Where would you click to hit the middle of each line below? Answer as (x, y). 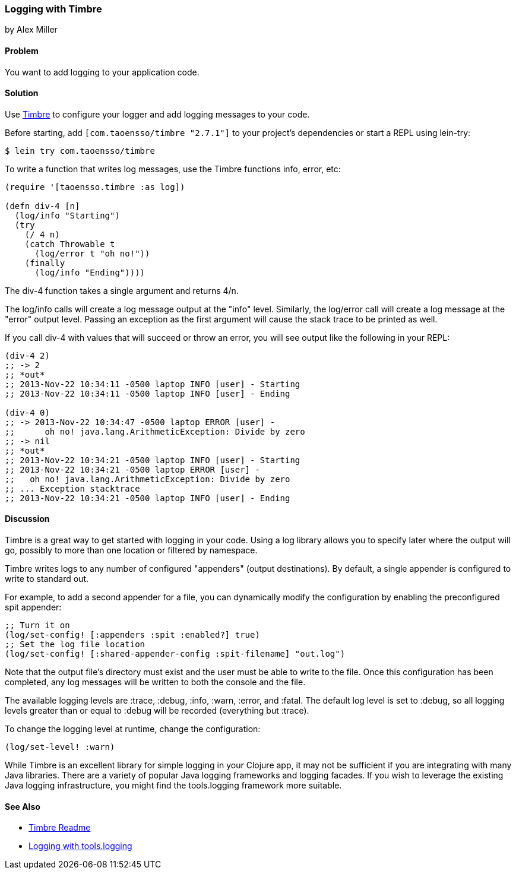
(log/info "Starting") (67, 215)
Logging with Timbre (53, 9)
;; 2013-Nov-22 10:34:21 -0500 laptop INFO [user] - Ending (148, 498)
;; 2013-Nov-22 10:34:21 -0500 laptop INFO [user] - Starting (153, 460)
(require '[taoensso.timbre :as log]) (95, 187)
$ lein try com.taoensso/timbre (80, 151)
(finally (45, 263)
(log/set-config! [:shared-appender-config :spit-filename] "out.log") (175, 654)
